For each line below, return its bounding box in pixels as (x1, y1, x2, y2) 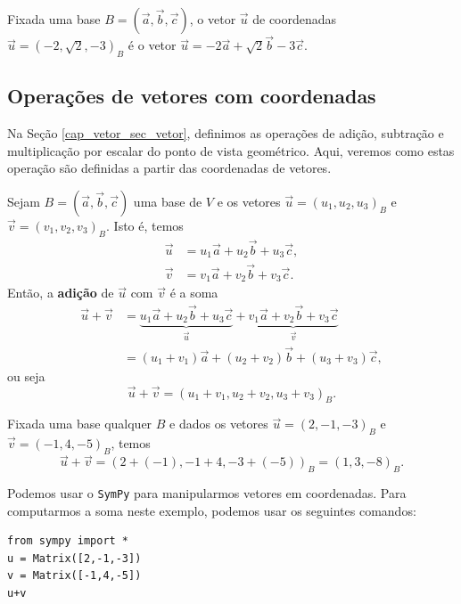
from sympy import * (7, 535, 129, 548)
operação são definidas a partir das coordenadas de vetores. (7, 159, 332, 177)
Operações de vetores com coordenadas (7, 82, 376, 110)
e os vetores (217, 192, 281, 210)
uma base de (133, 192, 202, 210)
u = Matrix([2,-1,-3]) (7, 551, 142, 565)
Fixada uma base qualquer (7, 414, 152, 433)
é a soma (169, 283, 218, 302)
